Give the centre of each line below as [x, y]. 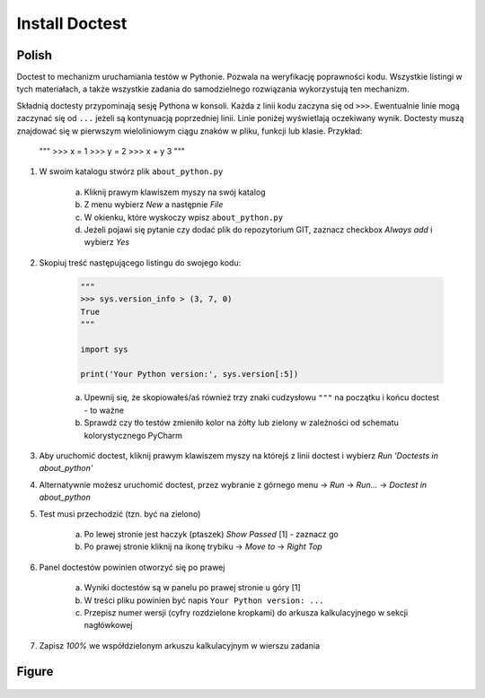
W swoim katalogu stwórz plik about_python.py [131, 171]
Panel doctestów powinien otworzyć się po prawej [132, 567]
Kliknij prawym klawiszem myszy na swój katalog [175, 192]
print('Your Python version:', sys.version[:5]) [190, 374]
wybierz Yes [107, 242]
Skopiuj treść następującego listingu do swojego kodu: [140, 262]
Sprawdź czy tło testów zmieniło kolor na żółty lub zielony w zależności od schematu [241, 423]
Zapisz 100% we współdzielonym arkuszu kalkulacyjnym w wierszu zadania [180, 645]
